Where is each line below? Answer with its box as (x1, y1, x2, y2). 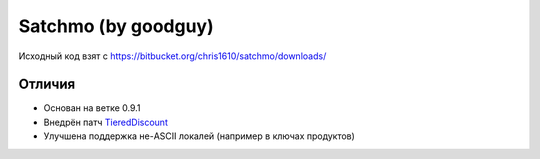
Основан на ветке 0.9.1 (43, 102, 141, 114)
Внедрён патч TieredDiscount (43, 116, 169, 128)
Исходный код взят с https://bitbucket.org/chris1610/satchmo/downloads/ (18, 50, 327, 62)
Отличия (18, 76, 76, 93)
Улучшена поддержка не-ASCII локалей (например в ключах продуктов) (43, 130, 355, 142)
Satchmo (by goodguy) (18, 15, 214, 37)
